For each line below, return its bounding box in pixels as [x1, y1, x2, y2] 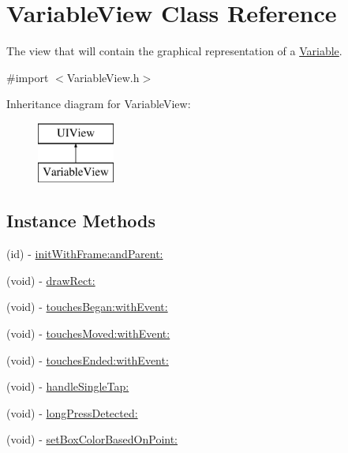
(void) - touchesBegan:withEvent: [6, 298, 168, 315]
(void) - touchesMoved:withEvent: [6, 325, 170, 342]
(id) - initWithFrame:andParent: [6, 245, 163, 262]
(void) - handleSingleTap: [6, 378, 129, 395]
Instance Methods [6, 208, 155, 233]
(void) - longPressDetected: [6, 404, 138, 421]
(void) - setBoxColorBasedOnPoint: [6, 431, 178, 447]
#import [6, 69, 49, 85]
